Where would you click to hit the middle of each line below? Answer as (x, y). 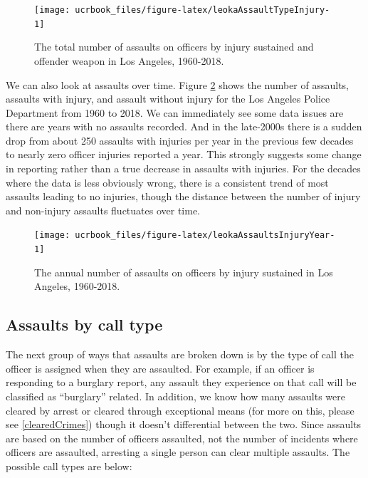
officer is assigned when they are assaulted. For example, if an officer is (160, 368)
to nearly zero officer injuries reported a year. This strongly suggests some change (184, 154)
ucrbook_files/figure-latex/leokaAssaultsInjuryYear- (205, 235)
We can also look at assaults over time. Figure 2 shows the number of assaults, (178, 84)
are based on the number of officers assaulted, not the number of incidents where (182, 438)
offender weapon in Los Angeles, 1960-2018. (129, 60)
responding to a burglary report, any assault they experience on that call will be (181, 382)
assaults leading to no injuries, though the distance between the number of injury (183, 196)
